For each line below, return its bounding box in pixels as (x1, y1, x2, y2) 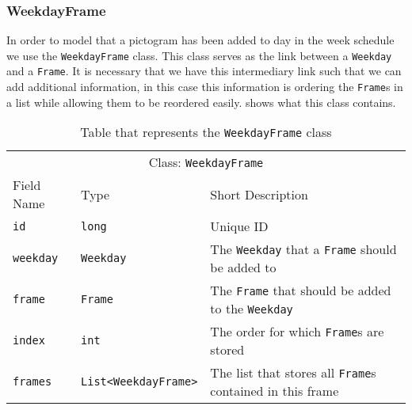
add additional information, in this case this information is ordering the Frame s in (6, 78, 403, 95)
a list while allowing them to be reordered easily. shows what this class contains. (6, 93, 396, 110)
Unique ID (210, 217, 269, 236)
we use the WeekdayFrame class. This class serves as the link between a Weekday (6, 47, 392, 63)
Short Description (210, 184, 308, 203)
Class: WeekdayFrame (148, 153, 264, 172)
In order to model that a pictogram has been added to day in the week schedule (6, 32, 395, 48)
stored (210, 340, 245, 359)
